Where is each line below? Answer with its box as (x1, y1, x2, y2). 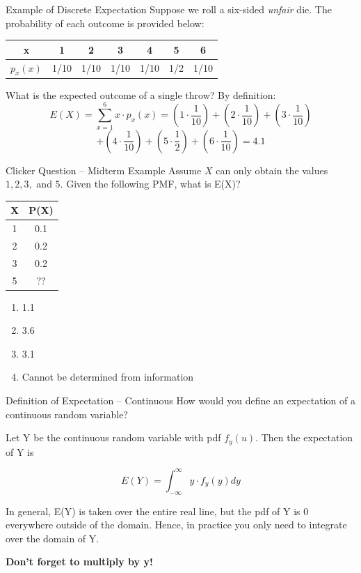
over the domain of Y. (6, 530, 99, 545)
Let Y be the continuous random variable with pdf (6, 430, 221, 445)
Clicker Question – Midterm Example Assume (6, 162, 202, 177)
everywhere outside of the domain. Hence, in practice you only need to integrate (6, 517, 347, 532)
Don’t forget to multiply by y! (6, 554, 153, 569)
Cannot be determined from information (22, 369, 194, 384)
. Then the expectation (255, 430, 353, 445)
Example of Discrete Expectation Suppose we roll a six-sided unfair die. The (6, 2, 332, 16)
